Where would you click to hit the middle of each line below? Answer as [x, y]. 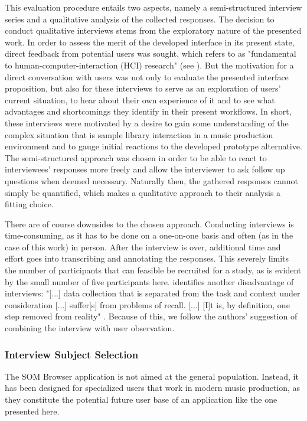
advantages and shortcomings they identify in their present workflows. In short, [148, 111]
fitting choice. [29, 204]
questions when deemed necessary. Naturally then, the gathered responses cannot [151, 180]
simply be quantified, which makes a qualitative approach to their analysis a [143, 192]
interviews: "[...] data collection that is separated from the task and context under [153, 293]
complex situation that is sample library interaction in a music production [139, 134]
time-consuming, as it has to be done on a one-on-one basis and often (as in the [149, 235]
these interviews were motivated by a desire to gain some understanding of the [147, 123]
